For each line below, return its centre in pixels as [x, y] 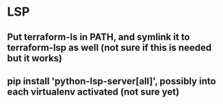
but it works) [35, 58]
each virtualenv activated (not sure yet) [93, 91]
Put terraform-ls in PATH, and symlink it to [99, 37]
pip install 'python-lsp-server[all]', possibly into [112, 81]
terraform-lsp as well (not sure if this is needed [109, 47]
